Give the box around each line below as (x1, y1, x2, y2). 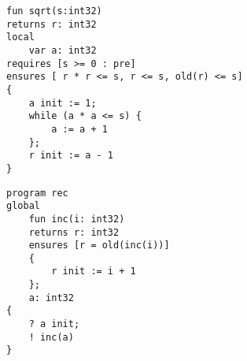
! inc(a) (28, 331, 74, 343)
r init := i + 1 (51, 266, 136, 277)
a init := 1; (28, 97, 97, 109)
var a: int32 (28, 44, 97, 56)
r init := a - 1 (28, 150, 114, 162)
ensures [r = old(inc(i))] (28, 240, 170, 251)
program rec (6, 187, 68, 199)
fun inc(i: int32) (28, 213, 125, 225)
